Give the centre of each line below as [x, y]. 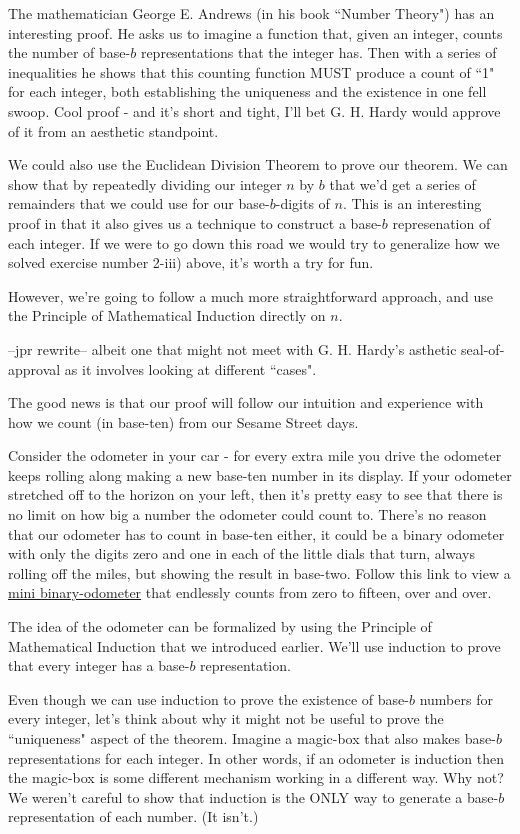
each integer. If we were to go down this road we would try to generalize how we [254, 242]
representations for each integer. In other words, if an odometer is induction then [256, 757]
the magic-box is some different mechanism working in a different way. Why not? [256, 777]
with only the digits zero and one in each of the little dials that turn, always [241, 553]
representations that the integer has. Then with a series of [318, 52]
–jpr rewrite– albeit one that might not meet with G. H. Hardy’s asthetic [232, 348]
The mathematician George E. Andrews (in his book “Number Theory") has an [251, 13]
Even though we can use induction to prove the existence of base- [208, 698]
